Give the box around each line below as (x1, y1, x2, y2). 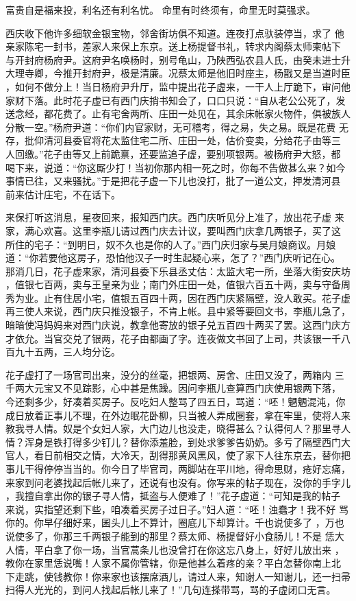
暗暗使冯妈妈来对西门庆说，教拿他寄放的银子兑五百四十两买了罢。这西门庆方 (5, 318, 351, 332)
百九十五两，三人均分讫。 (5, 344, 120, 359)
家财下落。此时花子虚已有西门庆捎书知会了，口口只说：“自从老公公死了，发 (5, 93, 346, 107)
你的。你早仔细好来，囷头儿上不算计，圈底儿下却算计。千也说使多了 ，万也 (5, 515, 344, 530)
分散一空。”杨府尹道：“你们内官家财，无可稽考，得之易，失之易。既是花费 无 (5, 119, 348, 134)
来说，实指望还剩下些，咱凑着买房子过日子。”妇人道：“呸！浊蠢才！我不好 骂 (5, 502, 348, 516)
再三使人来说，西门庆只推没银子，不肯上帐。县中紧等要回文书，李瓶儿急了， (5, 304, 351, 318)
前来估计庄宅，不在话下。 (5, 187, 120, 201)
